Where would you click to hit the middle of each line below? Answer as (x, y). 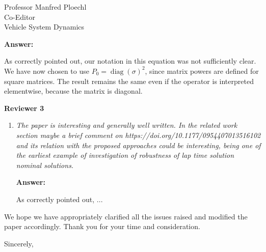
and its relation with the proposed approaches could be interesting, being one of (138, 145)
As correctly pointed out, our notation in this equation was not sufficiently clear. (130, 61)
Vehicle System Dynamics (44, 27)
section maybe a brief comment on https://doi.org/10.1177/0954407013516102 (138, 135)
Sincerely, (19, 243)
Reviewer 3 (24, 108)
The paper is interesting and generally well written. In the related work (127, 125)
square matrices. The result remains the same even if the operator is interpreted (129, 81)
